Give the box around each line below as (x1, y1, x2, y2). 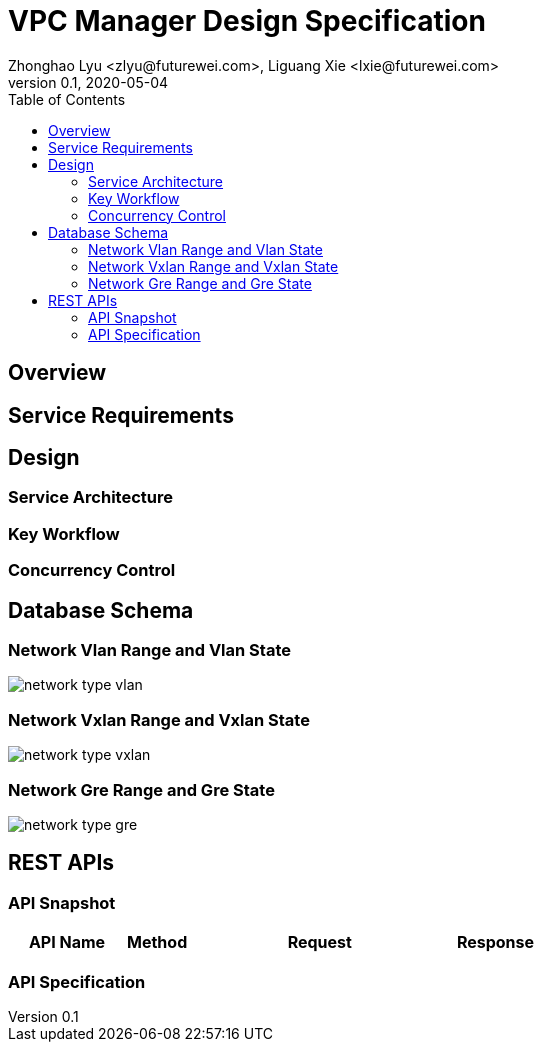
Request (287, 932, 352, 953)
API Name (28, 932, 106, 953)
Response (456, 932, 535, 953)
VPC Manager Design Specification (8, 4, 486, 38)
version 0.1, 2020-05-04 (8, 73, 169, 91)
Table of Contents (8, 90, 126, 108)
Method (127, 932, 188, 953)
